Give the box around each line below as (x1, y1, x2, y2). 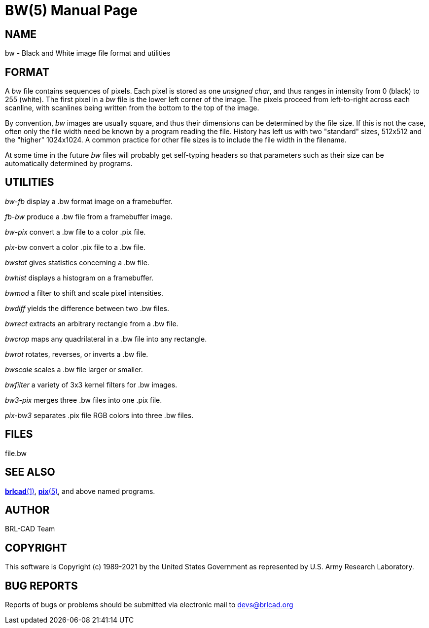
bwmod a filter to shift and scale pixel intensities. (5, 288, 163, 297)
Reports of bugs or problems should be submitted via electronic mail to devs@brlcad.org (5, 600, 293, 609)
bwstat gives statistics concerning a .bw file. (5, 258, 149, 267)
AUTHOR (5, 503, 50, 516)
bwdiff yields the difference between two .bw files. (5, 304, 169, 313)
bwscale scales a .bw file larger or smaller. (5, 365, 143, 374)
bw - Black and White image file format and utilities (5, 49, 171, 58)
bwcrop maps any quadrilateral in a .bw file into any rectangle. (5, 334, 207, 343)
